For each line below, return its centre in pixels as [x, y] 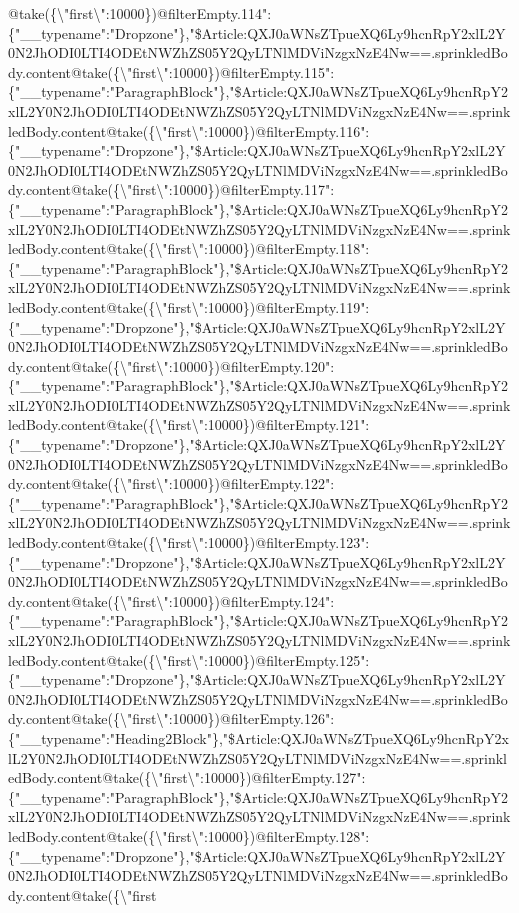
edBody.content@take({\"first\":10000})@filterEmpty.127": [187, 777]
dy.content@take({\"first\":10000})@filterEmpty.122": [171, 483]
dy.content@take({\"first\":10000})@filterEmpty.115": [171, 71]
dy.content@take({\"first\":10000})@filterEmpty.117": [171, 189]
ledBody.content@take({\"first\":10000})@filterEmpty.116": [189, 130]
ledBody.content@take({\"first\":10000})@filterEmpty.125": [189, 659]
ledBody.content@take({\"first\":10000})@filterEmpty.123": [189, 542]
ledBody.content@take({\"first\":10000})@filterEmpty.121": [189, 424]
